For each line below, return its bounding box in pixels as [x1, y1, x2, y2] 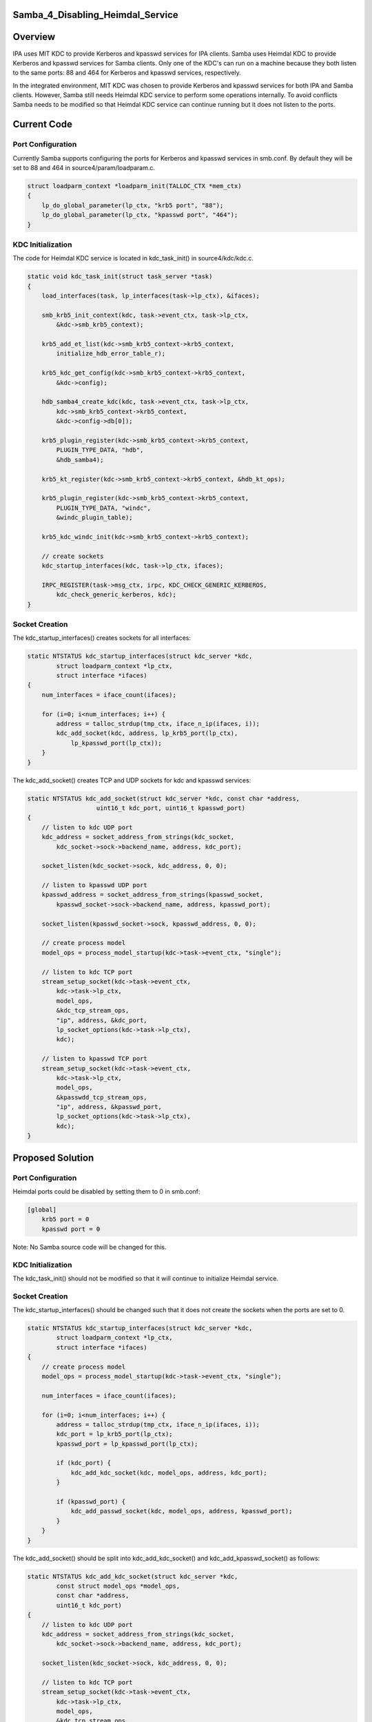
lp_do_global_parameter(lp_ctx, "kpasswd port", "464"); [41, 211, 238, 219]
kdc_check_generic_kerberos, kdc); [56, 591, 177, 599]
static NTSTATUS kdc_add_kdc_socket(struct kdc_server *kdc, [27, 1573, 238, 1580]
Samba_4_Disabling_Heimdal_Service [12, 9, 178, 21]
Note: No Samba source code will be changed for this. [12, 1243, 167, 1251]
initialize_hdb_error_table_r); [56, 350, 165, 357]
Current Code [12, 118, 72, 130]
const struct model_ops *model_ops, [56, 1581, 180, 1590]
